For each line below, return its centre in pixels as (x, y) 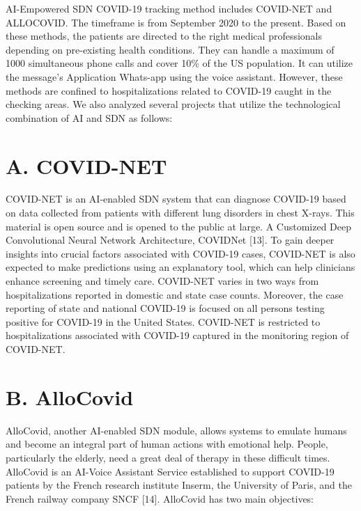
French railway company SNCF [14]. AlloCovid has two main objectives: (160, 498)
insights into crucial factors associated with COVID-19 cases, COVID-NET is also (180, 253)
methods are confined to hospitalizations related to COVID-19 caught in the (169, 90)
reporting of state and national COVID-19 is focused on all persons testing (165, 308)
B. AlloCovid (70, 396)
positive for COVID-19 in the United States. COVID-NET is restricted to (163, 321)
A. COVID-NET (86, 165)
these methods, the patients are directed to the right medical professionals (164, 36)
